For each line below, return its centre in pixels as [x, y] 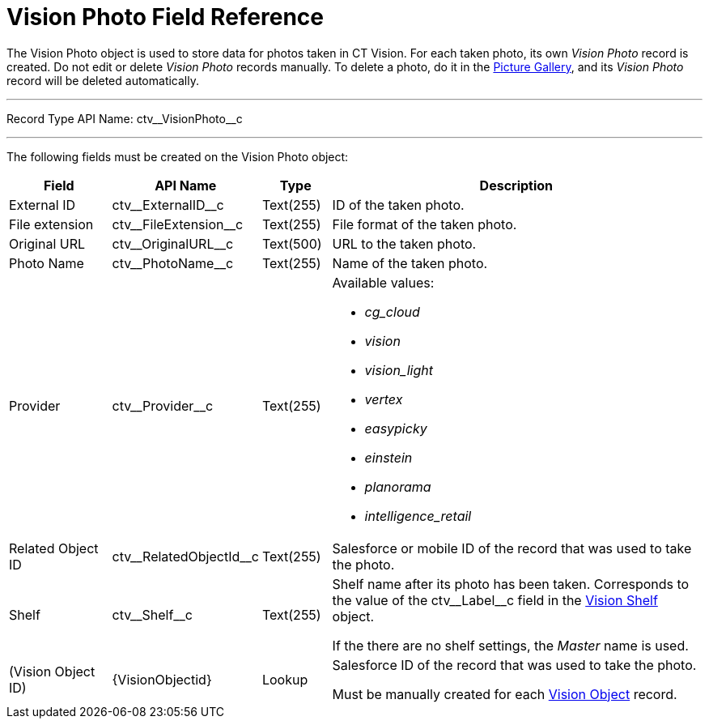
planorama [398, 486]
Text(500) [292, 243]
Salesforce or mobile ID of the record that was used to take [512, 548]
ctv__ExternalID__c [168, 205]
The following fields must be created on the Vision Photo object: [178, 156]
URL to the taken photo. [404, 243]
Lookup [285, 679]
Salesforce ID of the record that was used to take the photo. [514, 665]
